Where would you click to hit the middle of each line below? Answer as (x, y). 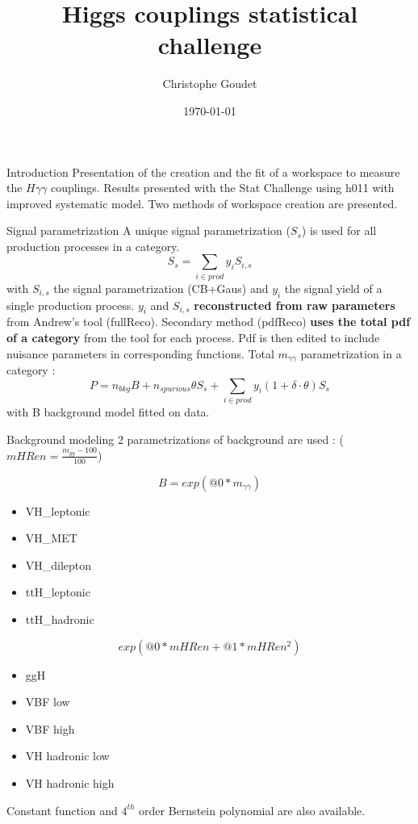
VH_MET (51, 538)
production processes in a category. (93, 246)
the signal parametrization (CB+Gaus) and (161, 288)
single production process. (71, 305)
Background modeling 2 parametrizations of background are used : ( (175, 439)
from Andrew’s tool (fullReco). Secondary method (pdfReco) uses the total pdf (209, 322)
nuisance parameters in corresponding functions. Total (140, 353)
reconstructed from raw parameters (295, 305)
